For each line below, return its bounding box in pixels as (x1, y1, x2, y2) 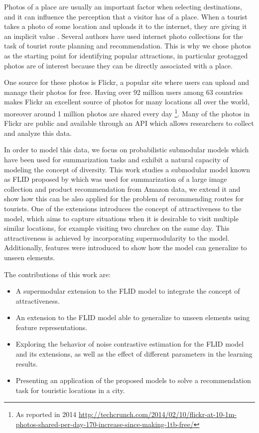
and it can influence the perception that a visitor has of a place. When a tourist (4, 11, 248, 21)
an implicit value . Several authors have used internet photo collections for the (4, 30, 243, 41)
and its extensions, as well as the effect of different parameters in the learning (15, 349, 253, 359)
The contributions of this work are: (4, 269, 111, 279)
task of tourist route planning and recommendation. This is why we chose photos (4, 40, 252, 51)
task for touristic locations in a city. (15, 385, 125, 395)
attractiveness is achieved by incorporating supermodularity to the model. (4, 232, 230, 243)
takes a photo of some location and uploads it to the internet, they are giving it (4, 21, 247, 31)
